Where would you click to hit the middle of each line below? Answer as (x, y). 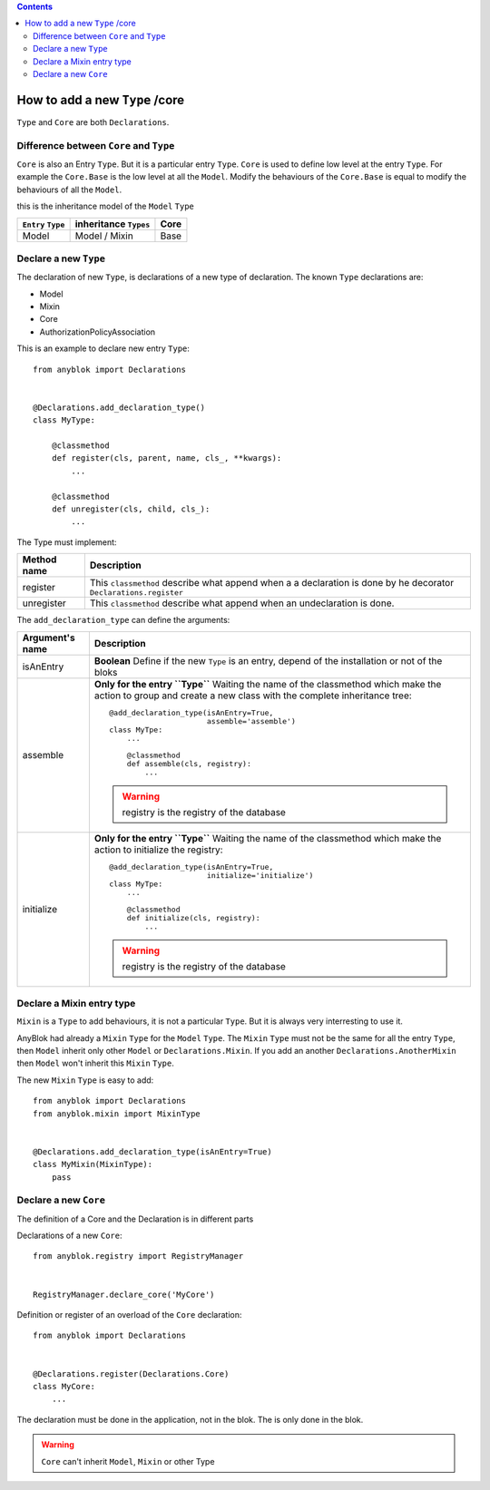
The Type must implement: (67, 542)
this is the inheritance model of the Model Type (106, 206)
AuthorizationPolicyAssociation (98, 332)
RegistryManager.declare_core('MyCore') (124, 1294)
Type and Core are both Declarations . (93, 122)
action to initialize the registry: (158, 850)
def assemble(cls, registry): (189, 763)
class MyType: (64, 420)
